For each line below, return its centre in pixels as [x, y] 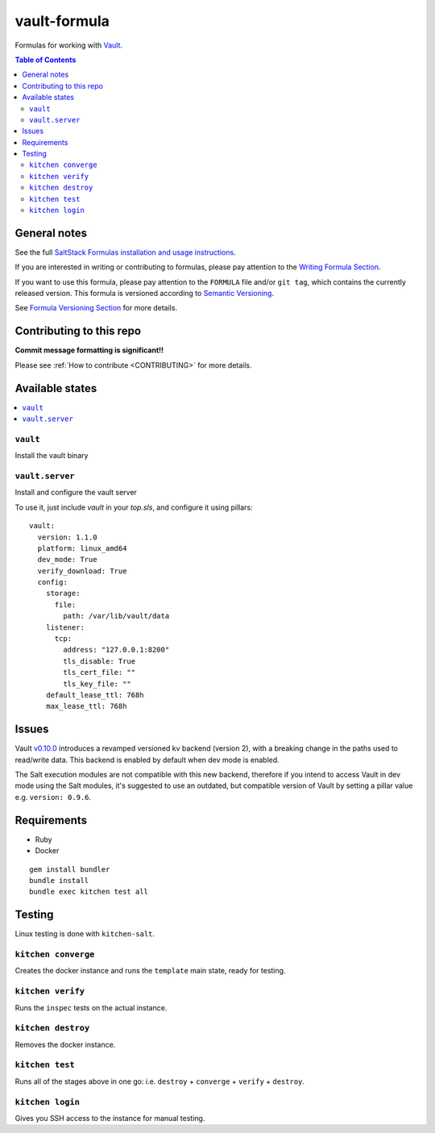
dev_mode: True [67, 560]
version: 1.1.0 [67, 537]
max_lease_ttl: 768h [86, 706]
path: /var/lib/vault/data [116, 616]
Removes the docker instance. [65, 1044]
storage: [63, 594]
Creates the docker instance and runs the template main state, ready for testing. [150, 971]
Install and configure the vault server [76, 493]
